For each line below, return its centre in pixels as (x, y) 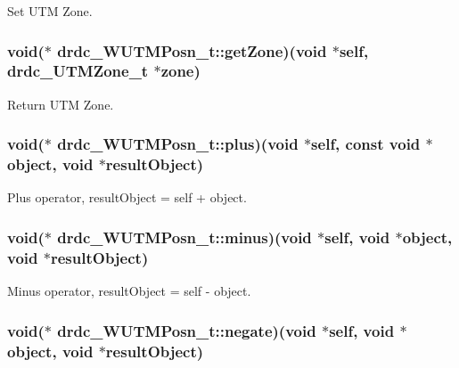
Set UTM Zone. (50, 11)
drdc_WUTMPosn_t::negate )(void (187, 330)
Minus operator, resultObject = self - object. (129, 291)
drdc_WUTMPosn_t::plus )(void (178, 144)
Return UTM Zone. (61, 104)
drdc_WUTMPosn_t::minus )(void (184, 237)
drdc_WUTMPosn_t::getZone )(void (192, 50)
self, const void (366, 144)
